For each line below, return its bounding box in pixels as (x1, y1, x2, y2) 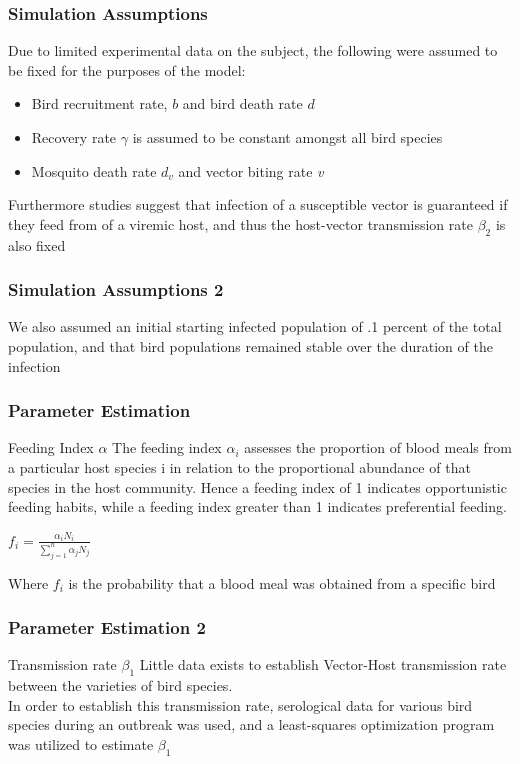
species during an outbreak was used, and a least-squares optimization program (8, 714, 495, 735)
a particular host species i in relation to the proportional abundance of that (8, 456, 471, 477)
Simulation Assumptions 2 (8, 277, 224, 302)
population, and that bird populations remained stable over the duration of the (8, 335, 493, 356)
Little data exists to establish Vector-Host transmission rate (139, 654, 507, 675)
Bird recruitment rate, (31, 93, 168, 114)
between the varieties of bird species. (8, 675, 233, 696)
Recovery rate (31, 127, 117, 147)
